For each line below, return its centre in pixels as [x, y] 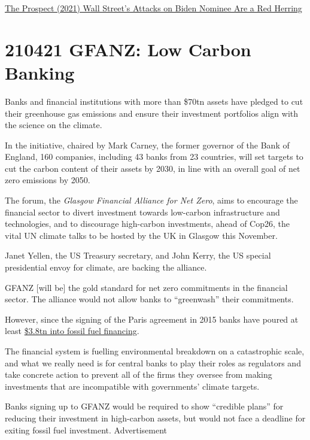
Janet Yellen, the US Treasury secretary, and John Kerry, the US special [138, 255]
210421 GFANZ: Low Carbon [128, 49]
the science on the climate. [54, 125]
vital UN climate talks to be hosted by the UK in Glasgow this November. [141, 235]
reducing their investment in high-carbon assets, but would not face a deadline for [155, 418]
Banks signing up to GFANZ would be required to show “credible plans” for [144, 406]
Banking [40, 72]
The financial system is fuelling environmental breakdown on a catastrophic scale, [155, 351]
